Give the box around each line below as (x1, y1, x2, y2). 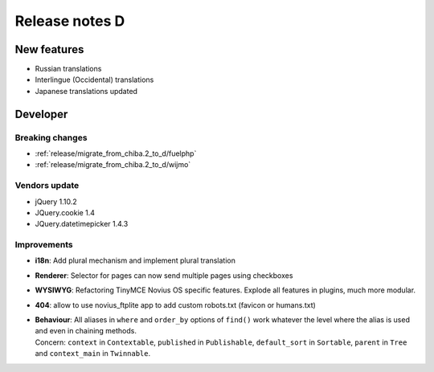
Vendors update (14, 180, 80, 191)
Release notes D (14, 12, 125, 30)
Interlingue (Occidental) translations (35, 75, 154, 84)
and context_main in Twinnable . (35, 349, 151, 358)
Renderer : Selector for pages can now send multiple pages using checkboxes (35, 270, 293, 280)
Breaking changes (14, 132, 88, 143)
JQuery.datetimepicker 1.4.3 (35, 219, 129, 229)
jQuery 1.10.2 (35, 197, 78, 206)
